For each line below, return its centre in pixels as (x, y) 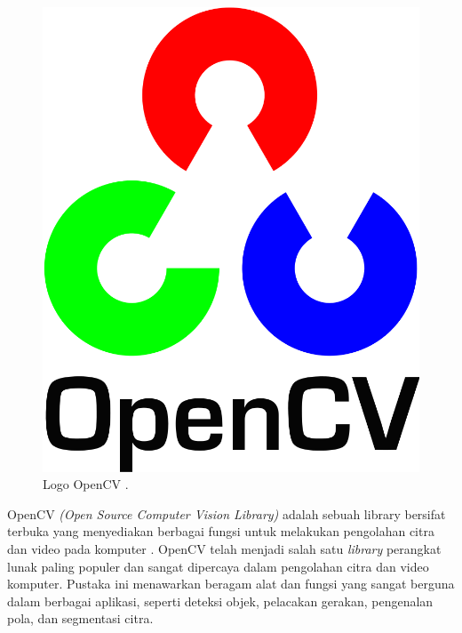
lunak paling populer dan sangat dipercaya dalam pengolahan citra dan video (218, 566)
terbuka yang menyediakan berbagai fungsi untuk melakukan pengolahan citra (221, 531)
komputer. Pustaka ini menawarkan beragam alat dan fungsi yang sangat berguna (231, 584)
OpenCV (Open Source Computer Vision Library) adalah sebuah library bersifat (227, 513)
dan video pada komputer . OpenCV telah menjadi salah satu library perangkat (224, 548)
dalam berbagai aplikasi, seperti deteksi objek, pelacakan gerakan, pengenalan (220, 601)
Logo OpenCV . (86, 484)
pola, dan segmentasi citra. (80, 618)
